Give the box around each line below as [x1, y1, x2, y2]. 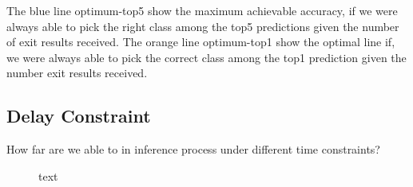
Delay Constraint [6, 103, 151, 128]
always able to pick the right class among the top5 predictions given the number [6, 18, 399, 34]
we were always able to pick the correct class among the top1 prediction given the [6, 49, 407, 65]
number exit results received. [6, 64, 148, 81]
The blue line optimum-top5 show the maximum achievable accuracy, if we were [6, 2, 398, 18]
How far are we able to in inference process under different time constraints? [6, 141, 380, 158]
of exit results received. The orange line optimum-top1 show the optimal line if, [6, 33, 395, 50]
